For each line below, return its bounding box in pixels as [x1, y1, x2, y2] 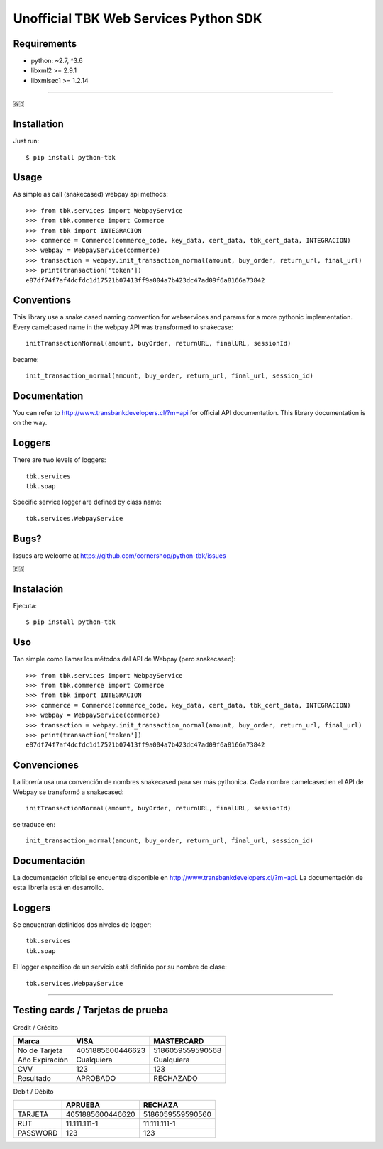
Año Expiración [17, 1055, 69, 1065]
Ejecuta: [13, 602, 37, 610]
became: [13, 355, 39, 363]
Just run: [13, 137, 40, 145]
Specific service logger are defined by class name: [13, 497, 162, 507]
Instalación [13, 583, 64, 595]
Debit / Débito [13, 1087, 54, 1096]
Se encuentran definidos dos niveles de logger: [13, 920, 152, 929]
